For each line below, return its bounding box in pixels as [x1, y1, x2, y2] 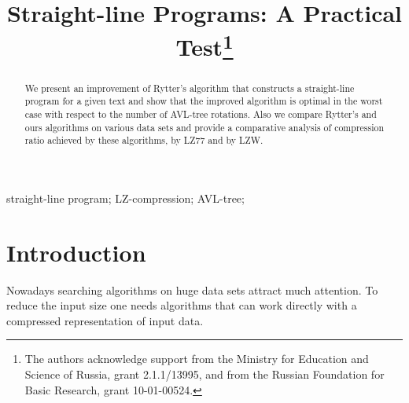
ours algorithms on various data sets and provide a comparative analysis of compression [24, 120, 385, 134]
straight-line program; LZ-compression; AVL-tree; [6, 189, 245, 206]
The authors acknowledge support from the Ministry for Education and [24, 350, 369, 367]
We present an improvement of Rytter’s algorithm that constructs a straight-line [24, 81, 355, 94]
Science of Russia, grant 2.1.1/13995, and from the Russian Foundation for [24, 366, 385, 383]
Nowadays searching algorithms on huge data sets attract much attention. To [6, 281, 378, 298]
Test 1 [175, 27, 234, 63]
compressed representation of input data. [6, 312, 204, 328]
